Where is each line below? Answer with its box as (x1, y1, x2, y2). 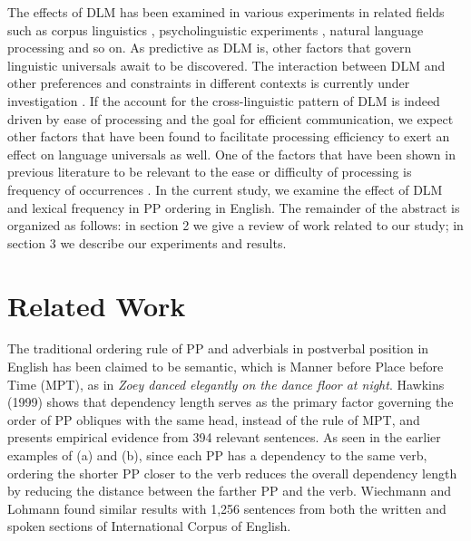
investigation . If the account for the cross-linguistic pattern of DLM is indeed (7, 91, 440, 110)
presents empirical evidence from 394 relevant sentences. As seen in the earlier (7, 428, 441, 447)
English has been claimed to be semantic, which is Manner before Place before (7, 357, 444, 376)
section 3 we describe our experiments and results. (7, 233, 287, 252)
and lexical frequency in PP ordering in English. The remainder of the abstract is (7, 198, 460, 217)
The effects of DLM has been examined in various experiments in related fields (7, 3, 445, 21)
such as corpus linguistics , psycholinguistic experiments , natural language (7, 20, 424, 39)
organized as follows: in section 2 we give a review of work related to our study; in (7, 216, 464, 235)
